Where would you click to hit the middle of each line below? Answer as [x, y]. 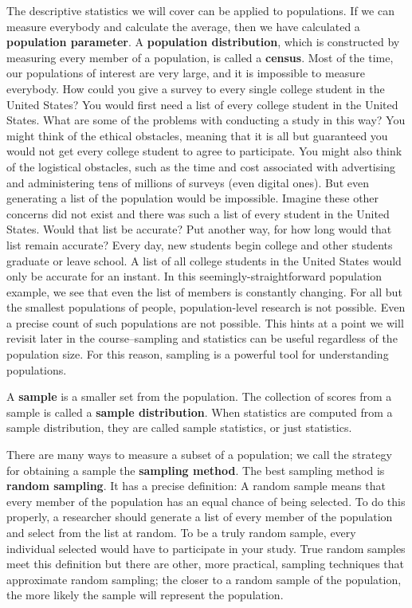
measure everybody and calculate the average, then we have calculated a [183, 26]
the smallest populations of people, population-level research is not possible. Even [206, 307]
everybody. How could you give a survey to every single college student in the [196, 88]
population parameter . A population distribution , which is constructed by [203, 42]
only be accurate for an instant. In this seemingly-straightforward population [194, 276]
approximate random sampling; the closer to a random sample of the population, [204, 579]
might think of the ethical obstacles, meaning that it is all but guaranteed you [197, 135]
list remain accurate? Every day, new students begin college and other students [200, 244]
